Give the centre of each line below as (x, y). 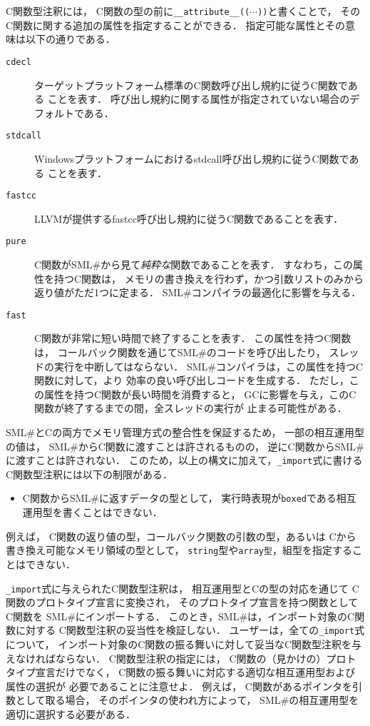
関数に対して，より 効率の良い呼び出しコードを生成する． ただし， (192, 380)
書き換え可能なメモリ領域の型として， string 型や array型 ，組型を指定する (179, 550)
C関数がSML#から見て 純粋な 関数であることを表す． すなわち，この (194, 264)
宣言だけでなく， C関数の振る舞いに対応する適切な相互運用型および (195, 672)
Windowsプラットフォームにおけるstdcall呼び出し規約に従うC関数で (192, 158)
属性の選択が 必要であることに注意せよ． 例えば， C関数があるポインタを (179, 686)
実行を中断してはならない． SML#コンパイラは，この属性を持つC (209, 366)
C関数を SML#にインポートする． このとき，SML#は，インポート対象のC (180, 616)
